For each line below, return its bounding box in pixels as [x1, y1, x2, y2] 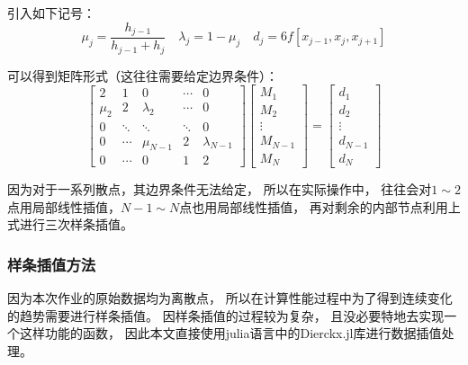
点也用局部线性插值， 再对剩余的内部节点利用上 [179, 197, 461, 216]
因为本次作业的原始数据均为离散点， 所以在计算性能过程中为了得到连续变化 [7, 289, 453, 307]
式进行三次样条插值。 [7, 215, 133, 234]
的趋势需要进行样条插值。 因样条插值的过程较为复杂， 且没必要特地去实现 [7, 306, 445, 325]
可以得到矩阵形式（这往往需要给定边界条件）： [7, 66, 278, 85]
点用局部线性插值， [7, 197, 121, 216]
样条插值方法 [7, 253, 96, 275]
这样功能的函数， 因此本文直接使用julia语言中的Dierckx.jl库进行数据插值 [19, 324, 442, 343]
